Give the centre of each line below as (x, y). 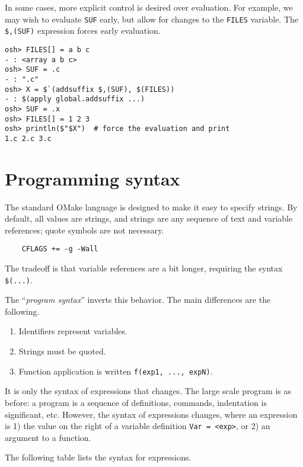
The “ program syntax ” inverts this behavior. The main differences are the (138, 300)
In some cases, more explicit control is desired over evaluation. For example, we (149, 7)
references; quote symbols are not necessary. (84, 230)
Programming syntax (93, 178)
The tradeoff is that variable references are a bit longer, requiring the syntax (144, 268)
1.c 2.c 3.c (28, 138)
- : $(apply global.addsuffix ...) (75, 99)
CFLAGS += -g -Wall (60, 249)
